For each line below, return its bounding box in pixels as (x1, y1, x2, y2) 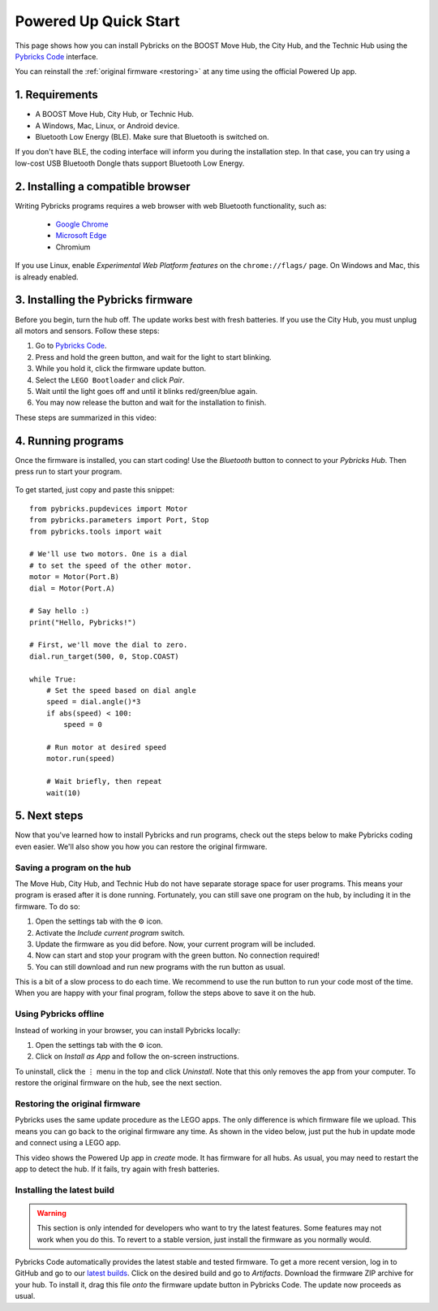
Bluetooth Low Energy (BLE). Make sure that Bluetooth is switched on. (35, 132, 269, 142)
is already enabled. (15, 272, 79, 282)
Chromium (55, 242, 91, 252)
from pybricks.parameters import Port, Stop (29, 516, 210, 525)
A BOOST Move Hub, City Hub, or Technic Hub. (35, 110, 195, 119)
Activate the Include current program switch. (35, 928, 186, 937)
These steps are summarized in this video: (15, 413, 157, 422)
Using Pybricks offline (15, 1008, 105, 1019)
